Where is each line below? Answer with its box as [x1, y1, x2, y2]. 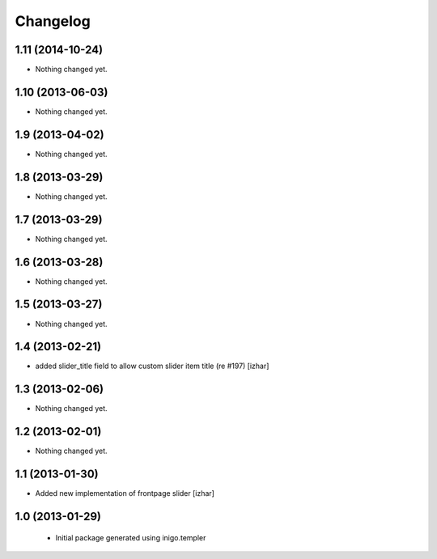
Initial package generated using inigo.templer [55, 532, 206, 542]
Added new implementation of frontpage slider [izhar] [35, 489, 214, 498]
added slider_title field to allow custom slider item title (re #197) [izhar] [35, 361, 269, 371]
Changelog [15, 12, 91, 30]
